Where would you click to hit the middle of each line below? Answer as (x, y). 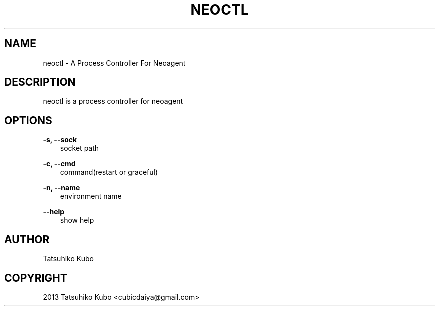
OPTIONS (28, 120)
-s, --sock (60, 140)
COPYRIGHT (36, 278)
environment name (91, 196)
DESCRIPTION (40, 82)
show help (77, 220)
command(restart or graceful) (109, 172)
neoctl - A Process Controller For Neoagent (114, 63)
